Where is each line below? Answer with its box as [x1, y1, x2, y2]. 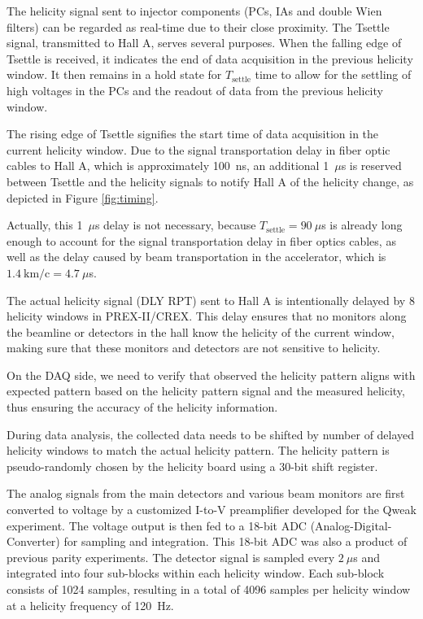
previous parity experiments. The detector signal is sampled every [7, 548, 335, 565]
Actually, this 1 [7, 216, 83, 233]
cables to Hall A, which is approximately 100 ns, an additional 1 [7, 157, 329, 174]
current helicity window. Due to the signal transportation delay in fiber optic [7, 141, 390, 158]
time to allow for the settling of [255, 66, 412, 83]
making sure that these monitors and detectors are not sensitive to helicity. [7, 339, 381, 356]
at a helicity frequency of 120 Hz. [7, 596, 174, 613]
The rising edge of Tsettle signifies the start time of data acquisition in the [7, 125, 379, 142]
